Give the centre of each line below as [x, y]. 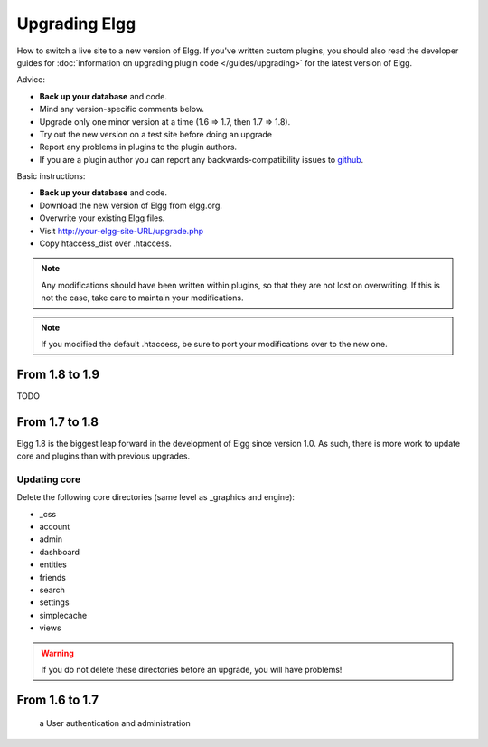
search [52, 590]
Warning [57, 653]
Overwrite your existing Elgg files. [102, 218]
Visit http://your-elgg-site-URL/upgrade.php [122, 231]
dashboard [60, 552]
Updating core [49, 479]
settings [54, 602]
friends [53, 577]
